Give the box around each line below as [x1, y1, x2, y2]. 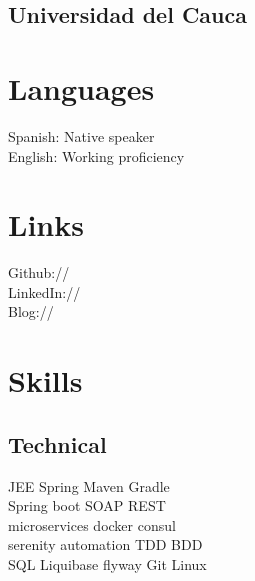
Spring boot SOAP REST [8, 495, 166, 516]
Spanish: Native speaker [8, 125, 155, 146]
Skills [8, 360, 83, 401]
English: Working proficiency [8, 145, 185, 166]
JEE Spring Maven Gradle [8, 475, 170, 496]
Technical [8, 428, 107, 459]
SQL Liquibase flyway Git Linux [8, 553, 207, 574]
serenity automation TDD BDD [8, 534, 203, 555]
